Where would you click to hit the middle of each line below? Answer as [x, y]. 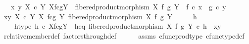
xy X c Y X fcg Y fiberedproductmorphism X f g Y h [100, 16]
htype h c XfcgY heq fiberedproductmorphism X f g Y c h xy [118, 26]
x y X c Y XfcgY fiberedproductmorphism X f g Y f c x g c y [118, 6]
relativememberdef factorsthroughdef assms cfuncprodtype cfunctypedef [124, 35]
